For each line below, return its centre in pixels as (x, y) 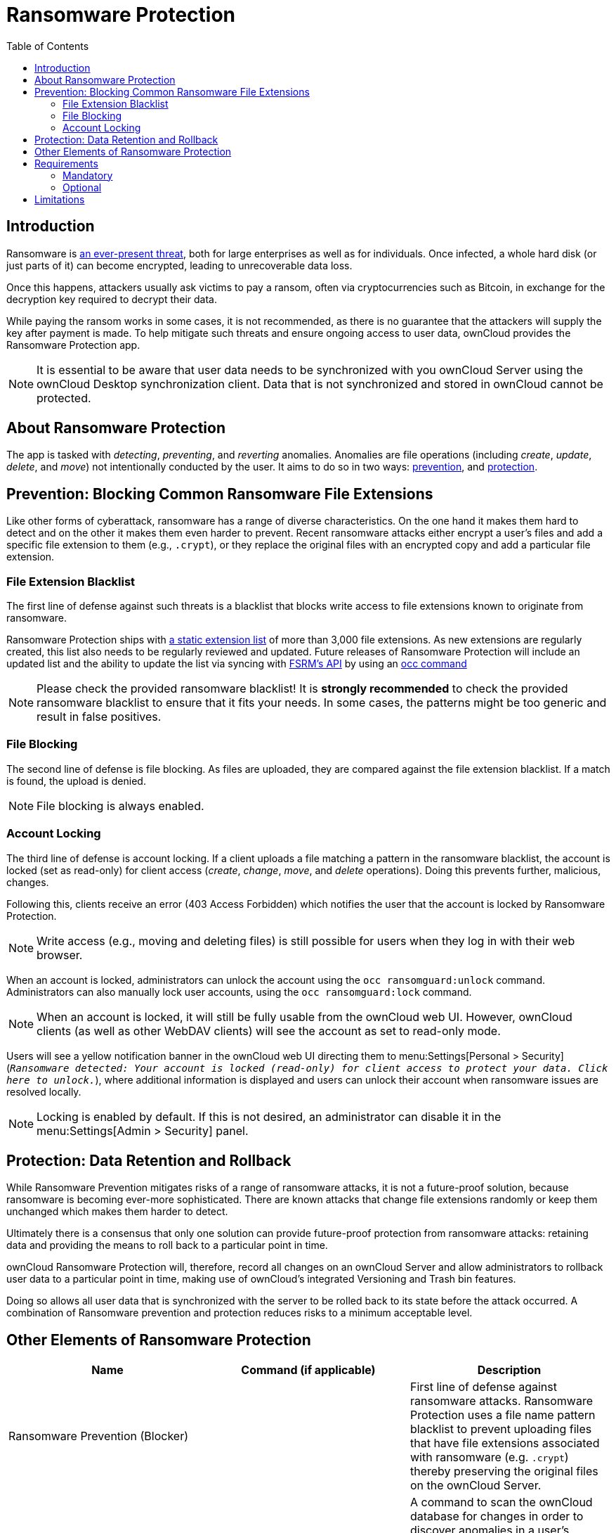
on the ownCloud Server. (476, 1486)
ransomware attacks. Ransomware (502, 1401)
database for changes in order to (497, 1516)
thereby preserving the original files (504, 1471)
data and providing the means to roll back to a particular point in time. (167, 1245)
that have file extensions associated (505, 1443)
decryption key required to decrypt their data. (112, 299)
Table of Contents (48, 46)
